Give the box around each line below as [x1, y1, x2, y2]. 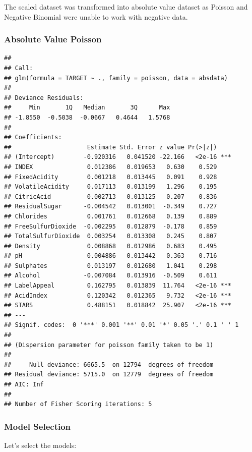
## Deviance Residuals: [4, 94, 84, 101]
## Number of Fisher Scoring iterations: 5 [4, 401, 152, 408]
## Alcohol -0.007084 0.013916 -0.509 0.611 [4, 272, 217, 279]
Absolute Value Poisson [4, 33, 102, 45]
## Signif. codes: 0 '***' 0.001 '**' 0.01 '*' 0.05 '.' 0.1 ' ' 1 [4, 321, 239, 329]
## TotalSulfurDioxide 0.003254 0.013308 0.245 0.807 [4, 233, 217, 240]
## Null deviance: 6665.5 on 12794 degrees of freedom [4, 361, 214, 368]
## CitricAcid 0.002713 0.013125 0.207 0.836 [4, 193, 217, 200]
